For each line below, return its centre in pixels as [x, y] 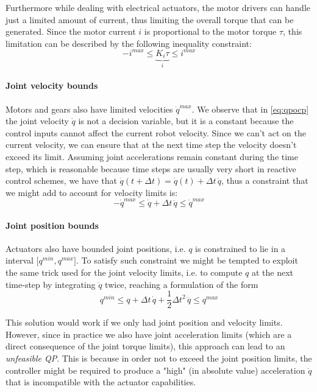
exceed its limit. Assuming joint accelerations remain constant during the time [152, 156]
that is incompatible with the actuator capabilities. [101, 382]
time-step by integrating [51, 284]
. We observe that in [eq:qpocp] [250, 109]
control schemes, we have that [61, 180]
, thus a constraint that [265, 180]
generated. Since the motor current [71, 31]
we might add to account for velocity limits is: [92, 192]
